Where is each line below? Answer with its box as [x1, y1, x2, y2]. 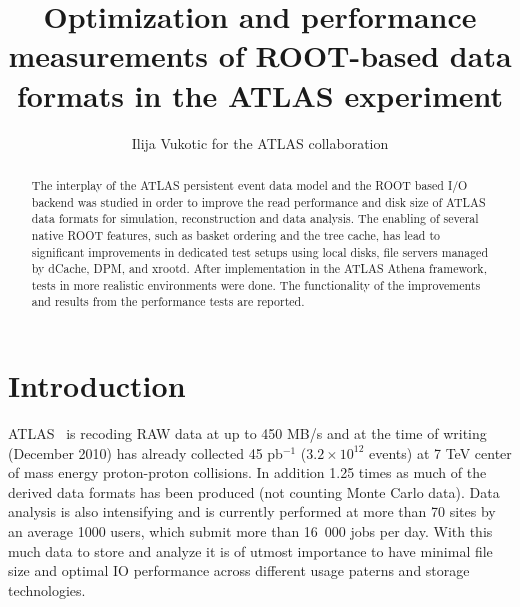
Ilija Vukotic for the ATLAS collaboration [131, 132, 389, 153]
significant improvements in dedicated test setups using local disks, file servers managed [31, 243, 488, 260]
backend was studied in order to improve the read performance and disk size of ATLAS [31, 193, 486, 210]
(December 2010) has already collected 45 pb [8, 442, 283, 463]
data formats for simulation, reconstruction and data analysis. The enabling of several [31, 210, 479, 227]
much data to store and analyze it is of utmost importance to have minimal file [8, 540, 493, 561]
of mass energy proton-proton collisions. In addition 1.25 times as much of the [8, 462, 487, 483]
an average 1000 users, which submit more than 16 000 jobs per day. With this [8, 521, 493, 542]
